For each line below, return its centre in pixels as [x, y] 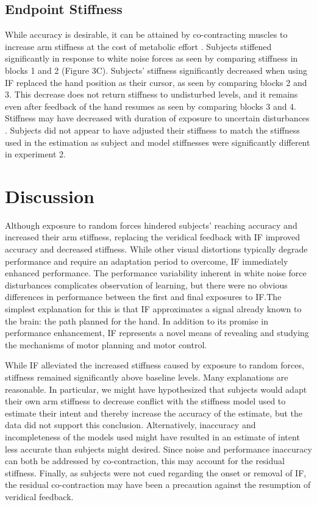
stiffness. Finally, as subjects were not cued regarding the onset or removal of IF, [156, 472]
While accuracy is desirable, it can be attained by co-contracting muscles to [146, 34]
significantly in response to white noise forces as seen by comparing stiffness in [151, 58]
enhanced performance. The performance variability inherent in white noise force [156, 273]
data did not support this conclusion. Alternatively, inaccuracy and [130, 425]
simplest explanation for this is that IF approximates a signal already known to [153, 309]
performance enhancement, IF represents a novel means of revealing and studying [157, 333]
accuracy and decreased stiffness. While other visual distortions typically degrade [156, 249]
